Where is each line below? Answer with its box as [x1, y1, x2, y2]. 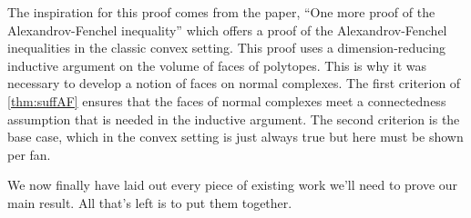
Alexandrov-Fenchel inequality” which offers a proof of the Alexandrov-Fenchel [7, 20, 447, 39]
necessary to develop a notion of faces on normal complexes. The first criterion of [7, 74, 461, 93]
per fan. [7, 144, 51, 163]
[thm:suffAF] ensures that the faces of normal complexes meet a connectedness [7, 91, 446, 110]
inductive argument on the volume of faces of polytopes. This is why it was [7, 55, 427, 74]
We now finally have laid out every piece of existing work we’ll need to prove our [7, 175, 458, 194]
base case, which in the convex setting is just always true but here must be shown [7, 127, 464, 146]
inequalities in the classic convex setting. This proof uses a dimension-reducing [7, 38, 445, 57]
